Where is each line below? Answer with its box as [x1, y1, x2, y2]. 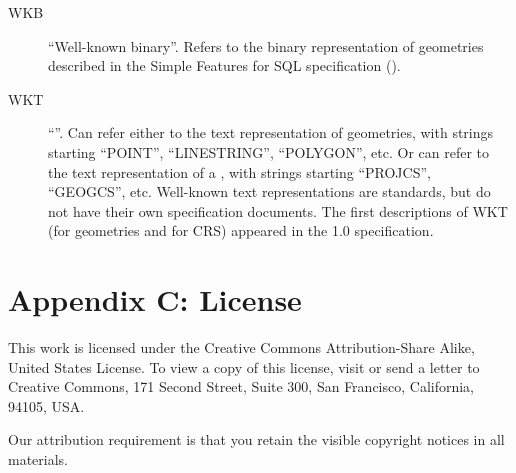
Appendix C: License [8, 279, 302, 320]
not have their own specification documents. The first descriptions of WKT [48, 200, 508, 221]
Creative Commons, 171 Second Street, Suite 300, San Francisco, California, [8, 376, 475, 397]
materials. [8, 449, 69, 470]
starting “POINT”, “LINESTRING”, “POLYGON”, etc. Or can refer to [48, 141, 490, 162]
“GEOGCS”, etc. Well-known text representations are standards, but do [48, 181, 491, 202]
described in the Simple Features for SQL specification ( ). [48, 55, 401, 76]
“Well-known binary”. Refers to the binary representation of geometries [48, 35, 484, 56]
